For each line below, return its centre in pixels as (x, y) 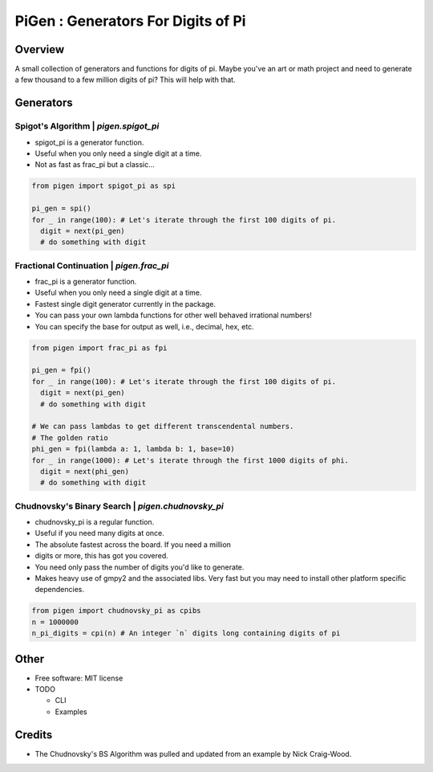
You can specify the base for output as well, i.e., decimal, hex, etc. (144, 326)
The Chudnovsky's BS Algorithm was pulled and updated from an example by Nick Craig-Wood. (193, 754)
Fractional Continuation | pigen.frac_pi (92, 265)
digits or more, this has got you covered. (101, 556)
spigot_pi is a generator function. (89, 142)
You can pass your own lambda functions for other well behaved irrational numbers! (174, 315)
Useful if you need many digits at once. (99, 533)
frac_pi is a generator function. (86, 282)
